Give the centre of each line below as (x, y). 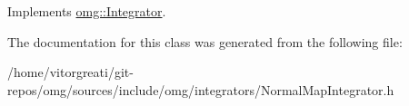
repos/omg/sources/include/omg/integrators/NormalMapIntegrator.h (201, 89)
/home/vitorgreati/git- (70, 72)
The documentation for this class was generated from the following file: (205, 41)
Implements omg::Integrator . (87, 11)
